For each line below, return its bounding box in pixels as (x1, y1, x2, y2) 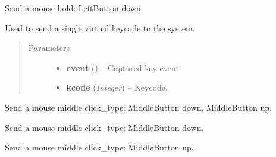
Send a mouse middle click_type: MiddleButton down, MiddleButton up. (5, 101, 272, 113)
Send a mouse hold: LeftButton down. (5, 2, 143, 14)
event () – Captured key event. (66, 61, 181, 73)
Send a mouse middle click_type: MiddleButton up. (5, 141, 194, 153)
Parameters (28, 41, 70, 54)
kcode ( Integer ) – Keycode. (66, 81, 168, 94)
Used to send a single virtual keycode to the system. (5, 21, 195, 34)
